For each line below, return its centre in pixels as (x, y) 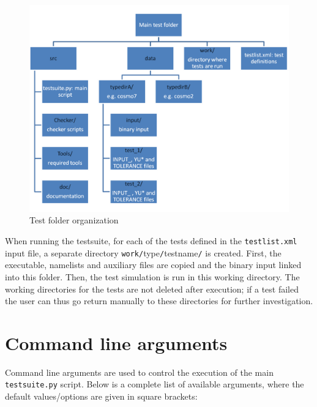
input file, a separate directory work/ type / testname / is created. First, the (143, 252)
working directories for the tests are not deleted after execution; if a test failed (152, 289)
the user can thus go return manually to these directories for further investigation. (159, 301)
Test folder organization (74, 220)
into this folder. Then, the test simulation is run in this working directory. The (152, 276)
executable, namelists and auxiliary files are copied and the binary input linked (153, 265)
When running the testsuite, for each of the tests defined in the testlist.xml (151, 241)
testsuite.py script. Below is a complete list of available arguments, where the (155, 384)
